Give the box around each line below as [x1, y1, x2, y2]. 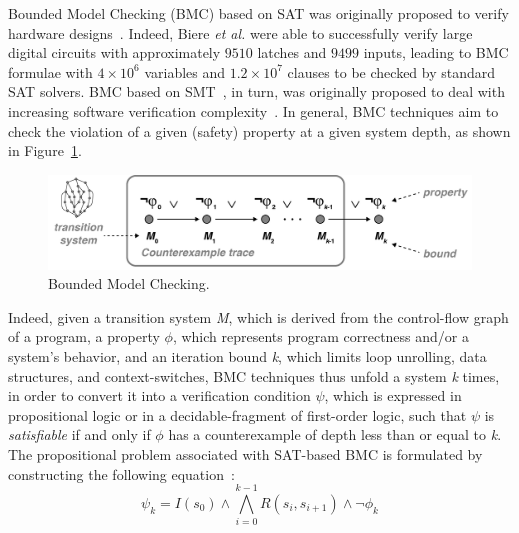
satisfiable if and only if [8, 424, 151, 445]
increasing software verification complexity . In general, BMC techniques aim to [8, 100, 499, 121]
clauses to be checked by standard [287, 61, 496, 82]
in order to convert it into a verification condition [8, 385, 311, 406]
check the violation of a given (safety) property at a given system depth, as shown [8, 120, 511, 141]
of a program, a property [8, 326, 160, 347]
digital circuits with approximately [8, 42, 221, 63]
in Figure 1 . [8, 140, 82, 161]
